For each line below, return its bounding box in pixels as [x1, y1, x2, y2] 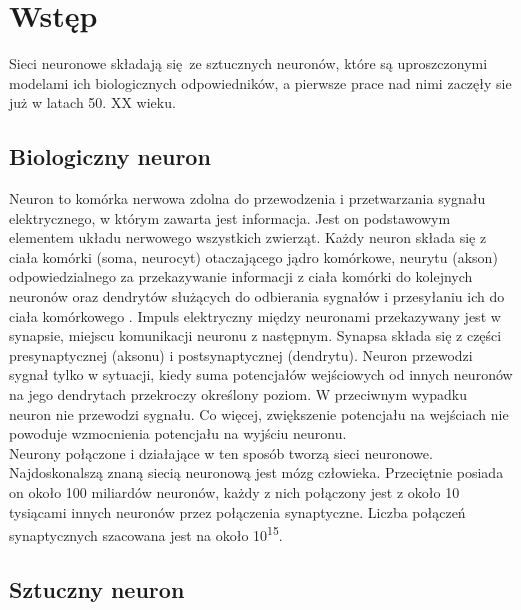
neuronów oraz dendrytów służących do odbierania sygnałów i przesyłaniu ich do [9, 286, 505, 307]
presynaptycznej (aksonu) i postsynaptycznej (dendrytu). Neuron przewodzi [9, 344, 473, 365]
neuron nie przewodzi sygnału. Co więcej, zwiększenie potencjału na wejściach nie [9, 403, 509, 424]
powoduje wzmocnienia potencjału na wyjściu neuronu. [9, 423, 347, 444]
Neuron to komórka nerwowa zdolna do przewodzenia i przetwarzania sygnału [9, 188, 486, 209]
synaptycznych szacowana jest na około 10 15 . [9, 522, 283, 545]
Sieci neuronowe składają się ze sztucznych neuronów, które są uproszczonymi [9, 53, 488, 74]
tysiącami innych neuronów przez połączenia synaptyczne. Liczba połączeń [9, 501, 466, 522]
